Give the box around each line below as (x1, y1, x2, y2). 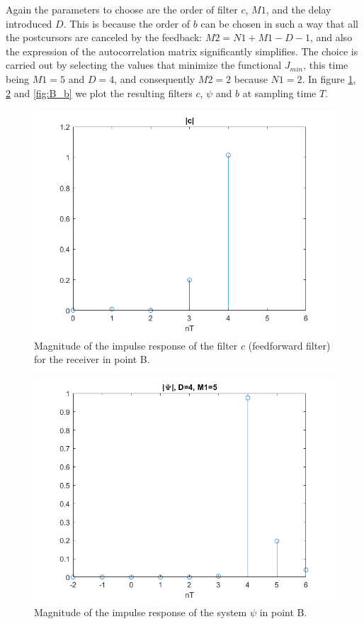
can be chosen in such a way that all (200, 16, 358, 30)
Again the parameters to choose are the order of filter (6, 2, 238, 16)
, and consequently (114, 71, 195, 86)
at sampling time (242, 85, 317, 100)
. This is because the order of (63, 16, 190, 30)
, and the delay (266, 2, 331, 16)
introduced (6, 16, 52, 30)
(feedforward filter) (248, 338, 331, 352)
